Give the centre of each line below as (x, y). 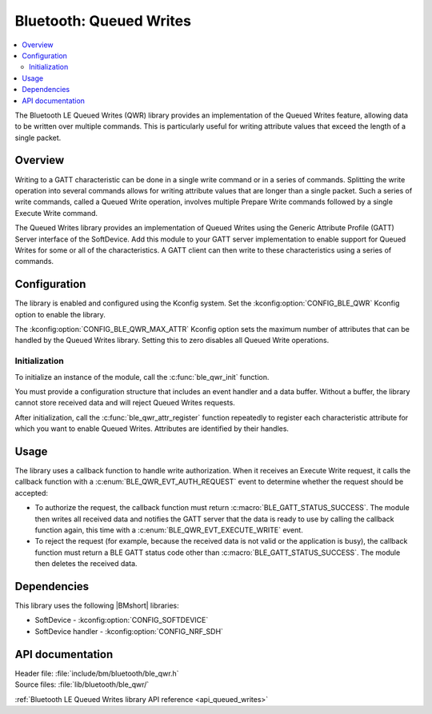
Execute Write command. (56, 213)
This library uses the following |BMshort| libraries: (97, 606)
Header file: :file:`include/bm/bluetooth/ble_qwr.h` (97, 673)
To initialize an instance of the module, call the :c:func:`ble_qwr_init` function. (142, 377)
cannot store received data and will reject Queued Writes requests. (125, 403)
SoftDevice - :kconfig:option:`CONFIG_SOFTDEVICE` (122, 620)
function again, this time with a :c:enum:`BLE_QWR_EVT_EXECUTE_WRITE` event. (169, 530)
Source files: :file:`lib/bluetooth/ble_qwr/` (82, 684)
